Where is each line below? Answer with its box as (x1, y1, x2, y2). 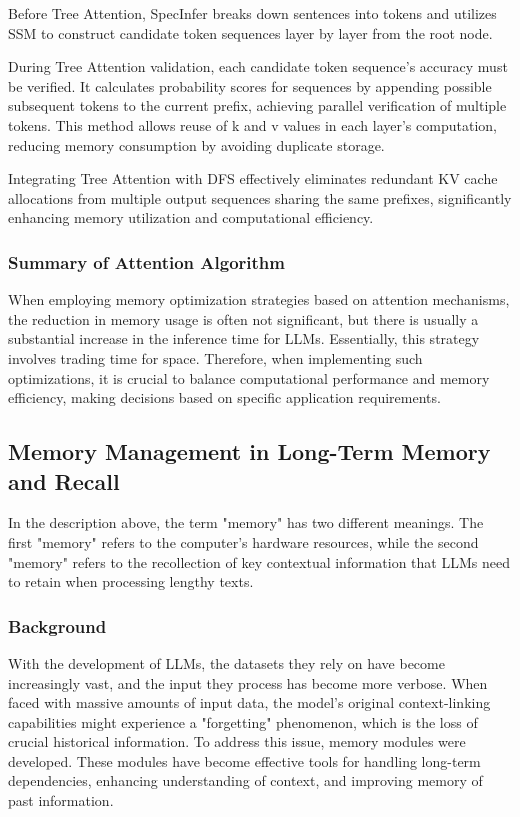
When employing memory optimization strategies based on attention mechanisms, (8, 289, 510, 310)
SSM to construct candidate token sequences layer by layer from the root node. (8, 22, 493, 43)
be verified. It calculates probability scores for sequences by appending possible (8, 75, 492, 96)
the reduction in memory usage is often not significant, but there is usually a (8, 308, 479, 329)
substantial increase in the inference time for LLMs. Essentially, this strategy (8, 328, 480, 349)
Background (8, 613, 107, 638)
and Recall (8, 465, 120, 496)
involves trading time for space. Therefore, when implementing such (8, 347, 423, 368)
